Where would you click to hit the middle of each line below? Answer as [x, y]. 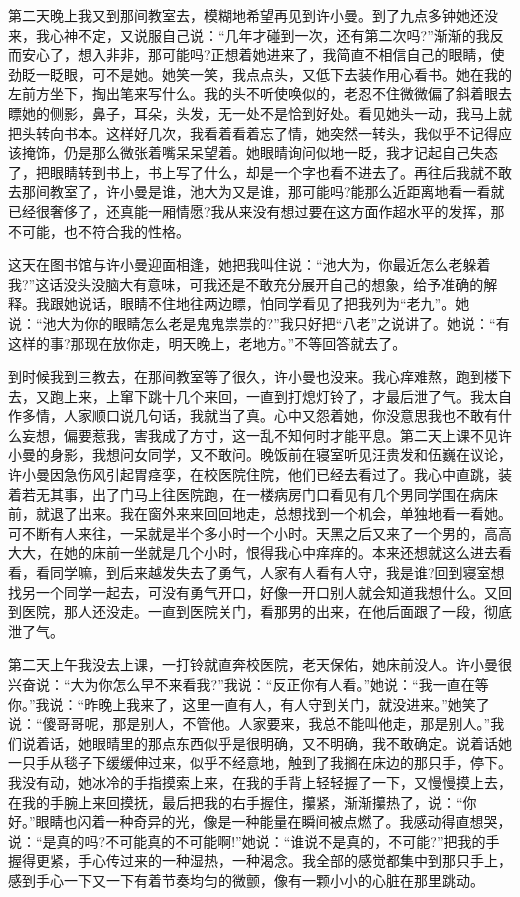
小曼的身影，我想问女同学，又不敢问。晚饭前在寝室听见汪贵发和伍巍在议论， [260, 454]
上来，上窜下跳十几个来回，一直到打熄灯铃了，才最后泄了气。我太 [280, 395]
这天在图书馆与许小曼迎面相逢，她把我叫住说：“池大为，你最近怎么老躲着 [249, 264]
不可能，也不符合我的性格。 [99, 230]
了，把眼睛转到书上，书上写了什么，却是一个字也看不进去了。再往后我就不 [253, 171]
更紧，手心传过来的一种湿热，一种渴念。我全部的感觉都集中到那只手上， [273, 860]
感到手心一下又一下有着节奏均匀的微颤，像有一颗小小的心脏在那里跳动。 [246, 879]
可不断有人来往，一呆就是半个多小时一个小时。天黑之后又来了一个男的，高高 [260, 532]
